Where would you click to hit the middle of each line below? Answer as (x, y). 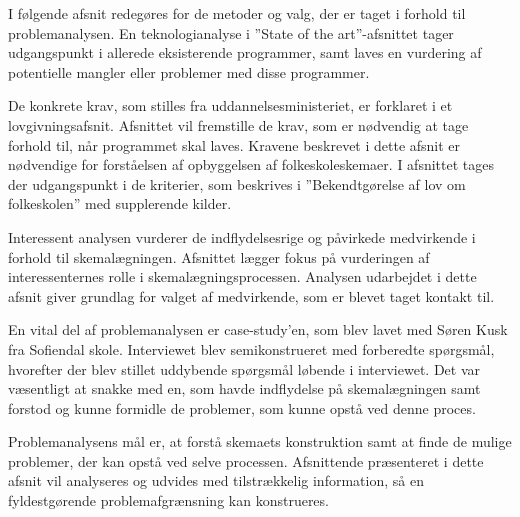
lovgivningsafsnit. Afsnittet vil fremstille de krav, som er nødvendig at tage (238, 124)
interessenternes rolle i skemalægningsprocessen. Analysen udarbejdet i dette (242, 276)
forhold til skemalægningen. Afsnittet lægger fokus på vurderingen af (219, 256)
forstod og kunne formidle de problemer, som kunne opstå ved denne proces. (242, 407)
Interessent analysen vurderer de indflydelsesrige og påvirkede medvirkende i (242, 236)
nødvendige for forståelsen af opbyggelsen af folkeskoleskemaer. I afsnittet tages (251, 164)
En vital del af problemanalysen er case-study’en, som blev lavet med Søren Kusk (258, 329)
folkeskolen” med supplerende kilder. (120, 203)
